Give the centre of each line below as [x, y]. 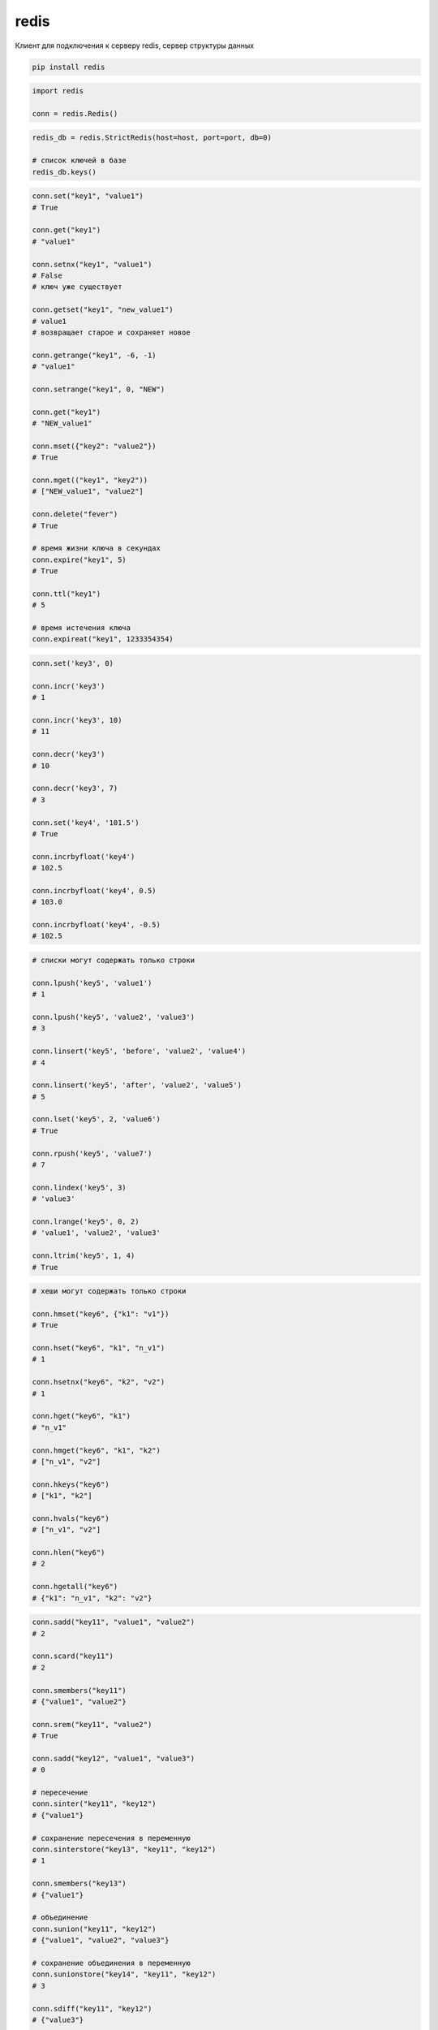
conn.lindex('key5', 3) [79, 1187]
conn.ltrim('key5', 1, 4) [84, 1256]
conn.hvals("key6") [71, 1518]
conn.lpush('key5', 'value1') [92, 983]
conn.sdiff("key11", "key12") [92, 2008]
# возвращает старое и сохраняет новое [111, 332]
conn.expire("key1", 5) [79, 559]
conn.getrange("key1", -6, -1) [94, 355]
